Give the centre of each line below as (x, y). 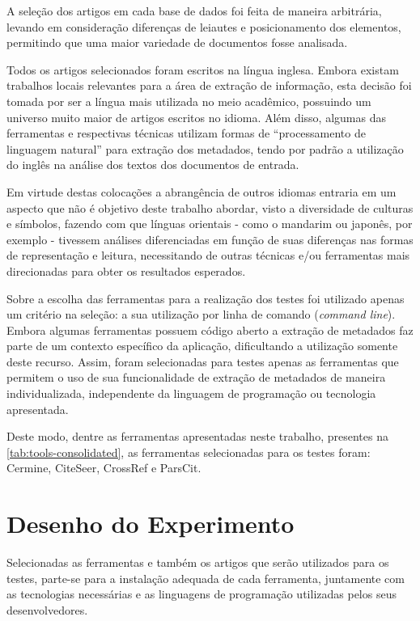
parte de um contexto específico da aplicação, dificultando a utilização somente (202, 346)
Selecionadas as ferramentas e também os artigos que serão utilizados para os (198, 562)
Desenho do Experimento (151, 524)
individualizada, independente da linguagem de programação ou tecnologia (191, 393)
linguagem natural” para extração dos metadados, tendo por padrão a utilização (205, 148)
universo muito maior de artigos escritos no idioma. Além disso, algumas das (196, 117)
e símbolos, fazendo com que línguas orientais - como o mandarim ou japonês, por (210, 224)
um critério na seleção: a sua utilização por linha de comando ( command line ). (201, 314)
